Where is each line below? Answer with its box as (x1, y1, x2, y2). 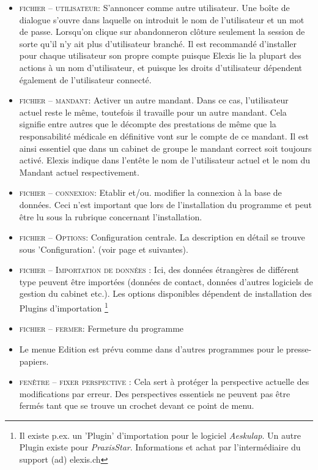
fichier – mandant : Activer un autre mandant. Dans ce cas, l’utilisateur (19, 94, 289, 106)
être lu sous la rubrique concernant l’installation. (19, 210, 202, 223)
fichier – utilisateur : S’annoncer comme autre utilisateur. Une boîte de (19, 1, 290, 13)
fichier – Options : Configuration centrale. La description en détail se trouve (19, 231, 305, 244)
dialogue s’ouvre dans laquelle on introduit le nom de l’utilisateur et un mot (19, 13, 305, 26)
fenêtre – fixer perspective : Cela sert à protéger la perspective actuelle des (19, 375, 309, 388)
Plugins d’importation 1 (19, 300, 108, 314)
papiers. (19, 354, 49, 367)
